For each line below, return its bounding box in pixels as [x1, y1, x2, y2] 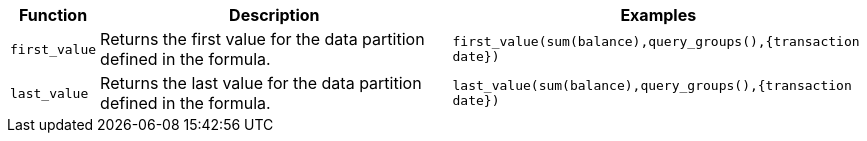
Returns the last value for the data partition [100, 73, 422, 93]
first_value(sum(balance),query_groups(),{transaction [452, 34, 860, 49]
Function [18, 5, 88, 25]
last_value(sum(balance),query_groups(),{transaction [452, 78, 852, 93]
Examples [620, 5, 697, 25]
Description [229, 5, 320, 25]
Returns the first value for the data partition [100, 29, 425, 49]
